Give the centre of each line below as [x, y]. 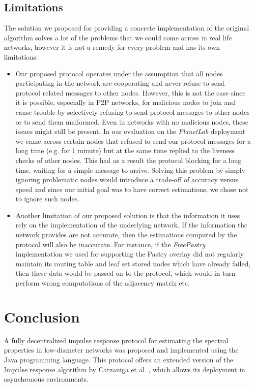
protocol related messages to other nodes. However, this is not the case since [130, 92]
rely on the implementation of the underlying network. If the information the [131, 225]
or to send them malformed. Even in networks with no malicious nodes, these [132, 121]
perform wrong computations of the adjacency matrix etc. [102, 283]
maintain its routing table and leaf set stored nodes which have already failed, [133, 263]
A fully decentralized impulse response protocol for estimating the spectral [116, 340]
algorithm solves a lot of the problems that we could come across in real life [118, 37]
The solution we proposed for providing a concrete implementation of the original [127, 28]
